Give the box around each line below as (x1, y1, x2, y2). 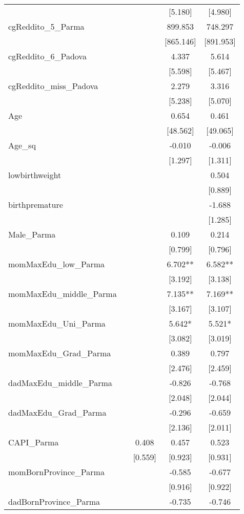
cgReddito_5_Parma (8, 20, 85, 32)
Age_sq (8, 139, 36, 151)
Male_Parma (8, 228, 56, 240)
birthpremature (8, 199, 63, 210)
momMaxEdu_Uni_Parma (8, 317, 106, 329)
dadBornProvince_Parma (8, 496, 100, 507)
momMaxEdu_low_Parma (8, 258, 105, 270)
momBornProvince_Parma (8, 466, 105, 478)
